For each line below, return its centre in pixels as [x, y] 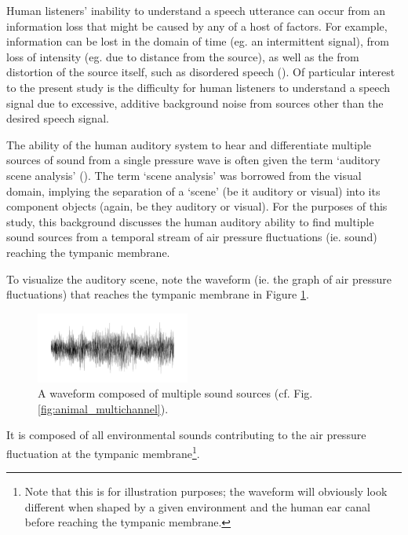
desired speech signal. [58, 118]
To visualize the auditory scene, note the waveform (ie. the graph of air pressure [199, 278]
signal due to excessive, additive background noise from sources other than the [195, 103]
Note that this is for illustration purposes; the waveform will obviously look [206, 491]
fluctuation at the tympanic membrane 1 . [103, 452]
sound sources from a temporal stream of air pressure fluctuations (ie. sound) [192, 237]
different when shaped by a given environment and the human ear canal [197, 506]
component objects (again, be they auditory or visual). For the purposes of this [197, 206]
